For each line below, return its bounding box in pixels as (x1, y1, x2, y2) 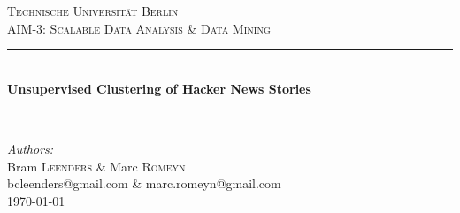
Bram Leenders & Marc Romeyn (7, 156, 186, 175)
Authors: (7, 139, 54, 157)
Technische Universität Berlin (7, 2, 179, 19)
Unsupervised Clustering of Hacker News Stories (7, 79, 311, 97)
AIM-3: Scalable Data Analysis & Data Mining (7, 19, 271, 37)
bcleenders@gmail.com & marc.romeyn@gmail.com (7, 174, 281, 193)
